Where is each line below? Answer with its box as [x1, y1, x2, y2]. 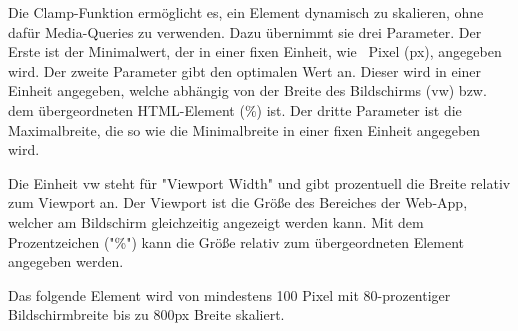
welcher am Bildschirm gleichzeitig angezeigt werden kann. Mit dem [8, 211, 424, 232]
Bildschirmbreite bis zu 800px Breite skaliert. [8, 304, 285, 325]
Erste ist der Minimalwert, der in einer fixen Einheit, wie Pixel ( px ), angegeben [8, 41, 502, 62]
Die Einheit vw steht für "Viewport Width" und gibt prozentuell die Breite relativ [8, 172, 511, 193]
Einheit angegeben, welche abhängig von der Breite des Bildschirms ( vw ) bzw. [8, 80, 487, 101]
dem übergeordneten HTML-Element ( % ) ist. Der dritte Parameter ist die [8, 99, 462, 120]
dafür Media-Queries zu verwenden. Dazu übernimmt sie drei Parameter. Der [8, 21, 482, 42]
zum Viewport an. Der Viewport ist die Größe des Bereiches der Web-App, [8, 192, 468, 213]
